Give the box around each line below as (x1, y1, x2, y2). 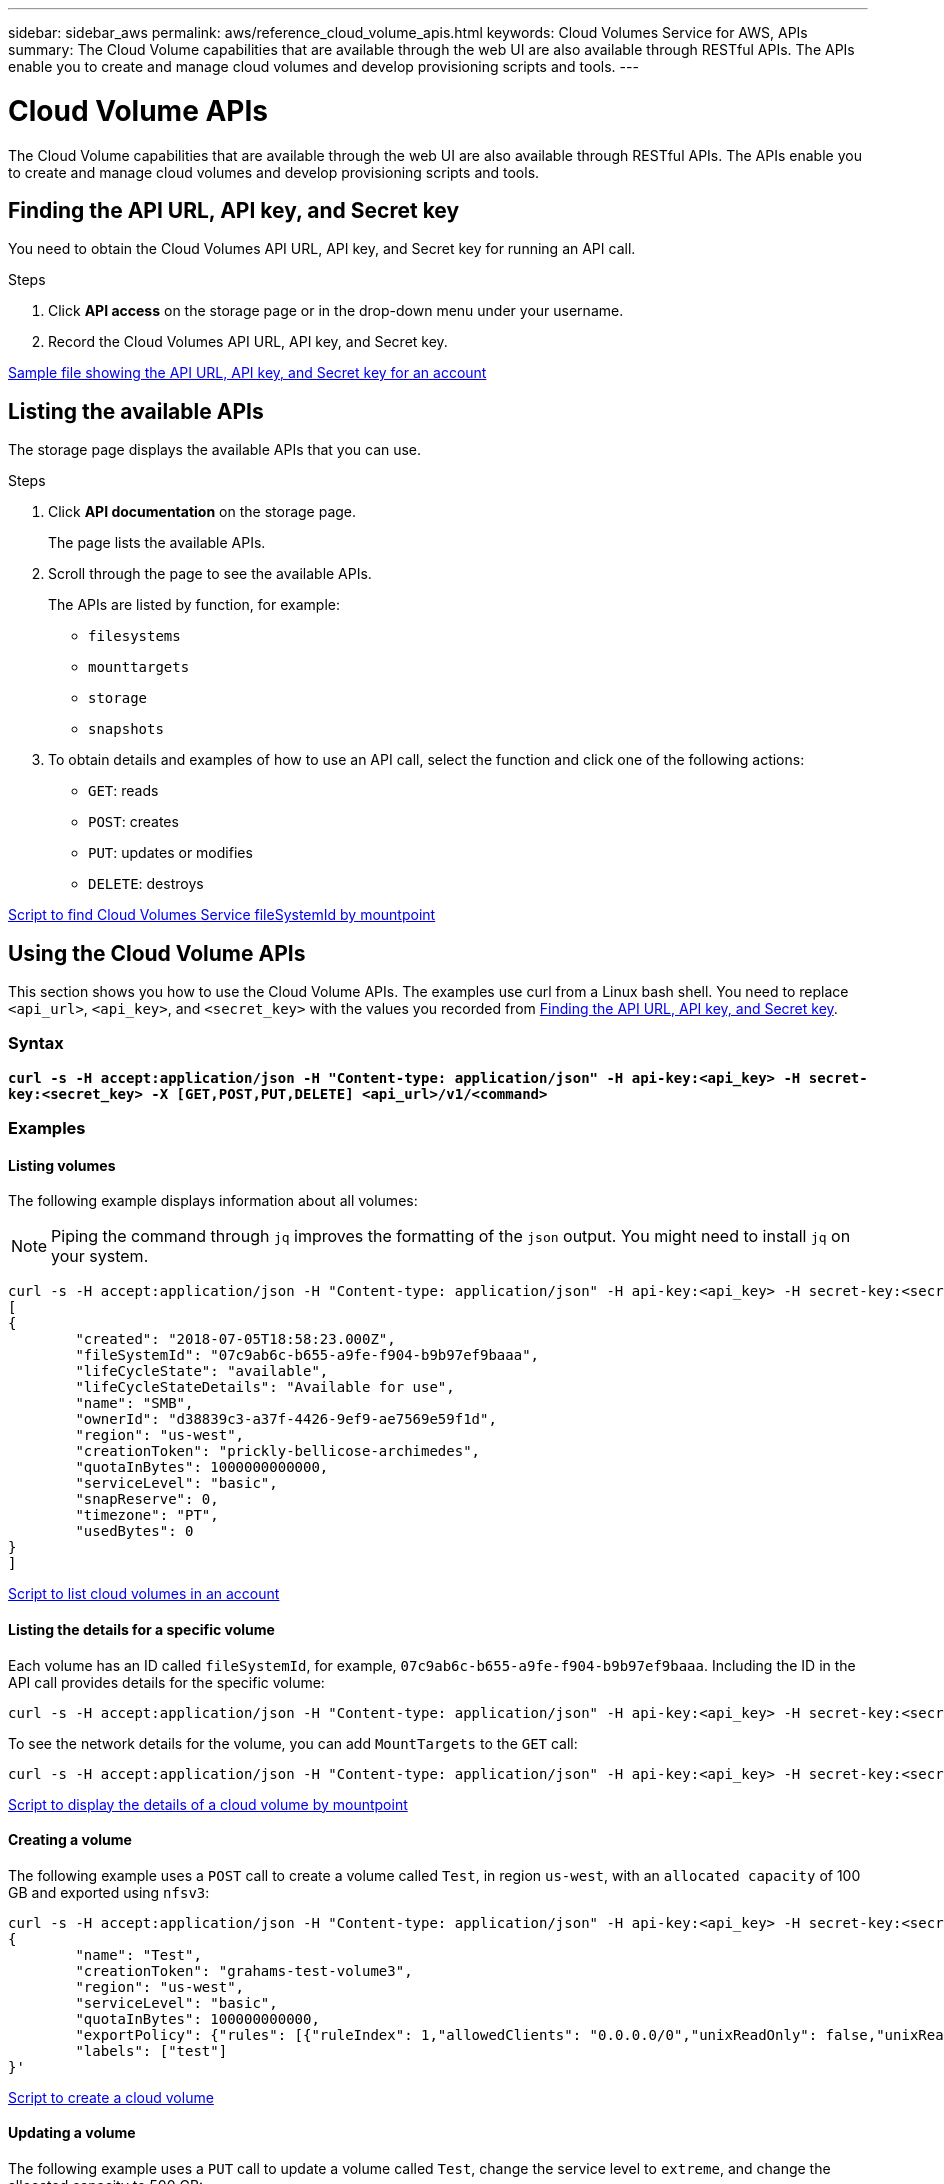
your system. (51, 1246, 149, 1267)
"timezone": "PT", (75, 1507, 219, 1524)
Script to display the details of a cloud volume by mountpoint (8, 1795, 408, 1813)
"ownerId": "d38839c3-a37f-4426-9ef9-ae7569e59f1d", (75, 1411, 497, 1428)
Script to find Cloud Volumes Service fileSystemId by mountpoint (8, 906, 436, 924)
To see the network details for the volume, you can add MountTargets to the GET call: (8, 1734, 578, 1752)
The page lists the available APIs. (48, 534, 266, 552)
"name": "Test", (75, 1946, 202, 1963)
